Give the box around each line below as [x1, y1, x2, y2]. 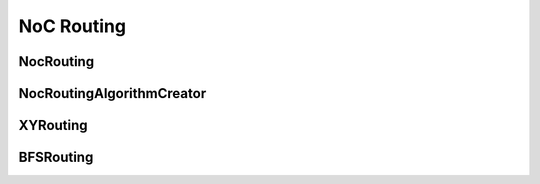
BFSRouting [18, 149, 94, 166]
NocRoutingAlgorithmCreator [18, 85, 207, 102]
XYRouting [18, 117, 89, 134]
